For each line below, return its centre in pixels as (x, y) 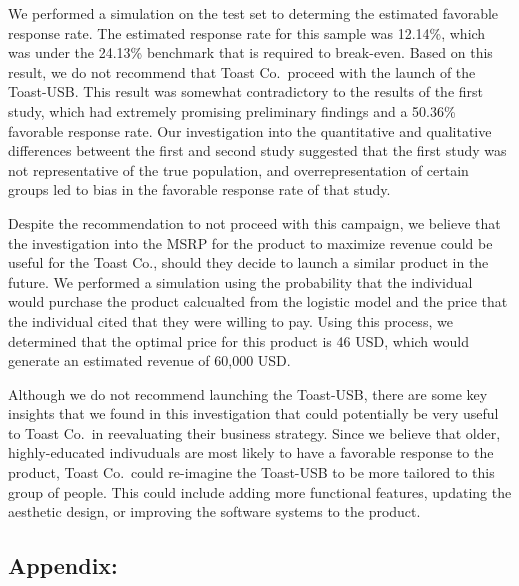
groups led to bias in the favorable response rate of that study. (199, 189)
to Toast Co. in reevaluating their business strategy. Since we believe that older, (254, 432)
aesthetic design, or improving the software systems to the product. (214, 511)
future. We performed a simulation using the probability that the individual (240, 281)
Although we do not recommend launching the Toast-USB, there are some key (248, 393)
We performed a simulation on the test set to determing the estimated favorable (253, 13)
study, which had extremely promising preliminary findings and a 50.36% (232, 110)
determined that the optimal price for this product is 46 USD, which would (238, 340)
